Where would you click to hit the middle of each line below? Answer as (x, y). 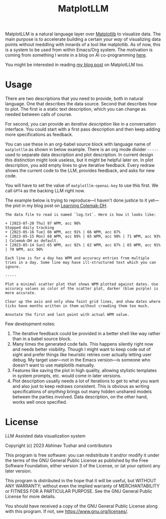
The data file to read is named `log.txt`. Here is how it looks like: (81, 215)
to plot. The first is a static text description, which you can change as (76, 109)
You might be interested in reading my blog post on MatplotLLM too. (75, 65)
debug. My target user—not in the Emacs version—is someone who (81, 360)
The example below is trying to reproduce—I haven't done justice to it (76, 200)
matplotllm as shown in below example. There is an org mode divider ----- (82, 149)
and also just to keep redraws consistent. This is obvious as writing (81, 386)
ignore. (13, 267)
